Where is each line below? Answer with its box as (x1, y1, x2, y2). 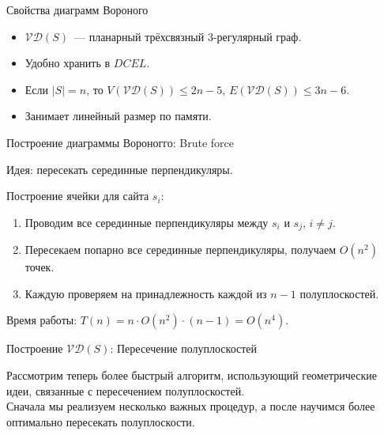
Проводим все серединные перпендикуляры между (24, 214, 269, 230)
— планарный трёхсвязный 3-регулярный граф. (74, 28, 302, 44)
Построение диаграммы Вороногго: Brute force (6, 134, 235, 150)
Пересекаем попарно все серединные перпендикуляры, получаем (24, 241, 336, 258)
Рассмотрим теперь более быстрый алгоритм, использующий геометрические (6, 366, 378, 383)
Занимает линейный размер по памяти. (24, 108, 212, 124)
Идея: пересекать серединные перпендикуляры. (6, 161, 233, 177)
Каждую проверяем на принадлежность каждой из (24, 285, 267, 301)
